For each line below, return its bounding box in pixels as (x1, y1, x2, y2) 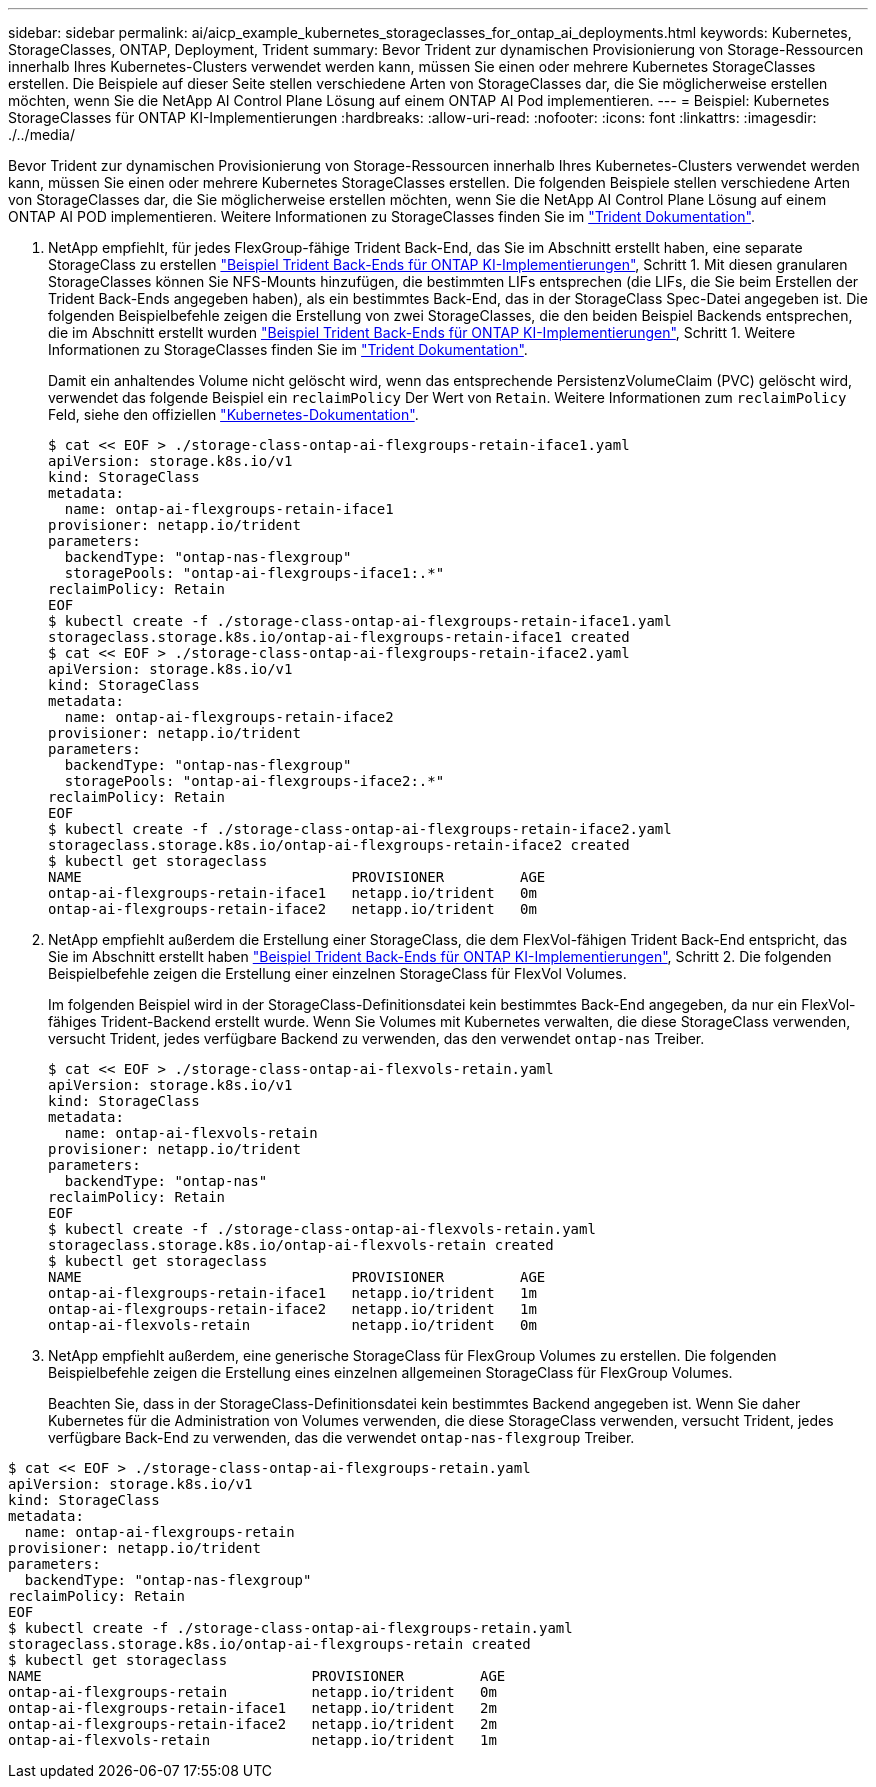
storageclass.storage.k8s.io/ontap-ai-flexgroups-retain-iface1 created (48, 629, 630, 645)
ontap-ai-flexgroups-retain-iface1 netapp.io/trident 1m (48, 1285, 537, 1301)
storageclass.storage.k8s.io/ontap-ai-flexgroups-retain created (8, 1636, 531, 1652)
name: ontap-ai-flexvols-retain (64, 1125, 318, 1141)
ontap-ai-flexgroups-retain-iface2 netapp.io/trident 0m (48, 901, 537, 917)
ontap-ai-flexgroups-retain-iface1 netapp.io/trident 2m (8, 1700, 497, 1716)
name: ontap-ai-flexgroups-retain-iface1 (64, 501, 394, 517)
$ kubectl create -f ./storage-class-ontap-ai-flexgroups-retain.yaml (8, 1620, 573, 1636)
